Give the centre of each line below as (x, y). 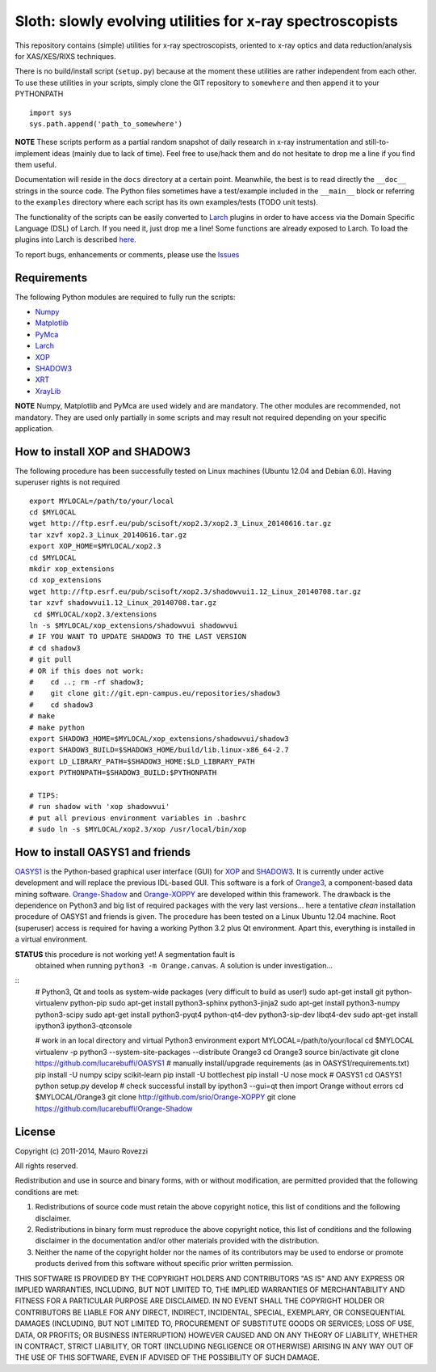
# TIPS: (44, 795)
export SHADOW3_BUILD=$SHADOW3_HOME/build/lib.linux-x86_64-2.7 (159, 750)
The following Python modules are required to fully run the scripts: (125, 297)
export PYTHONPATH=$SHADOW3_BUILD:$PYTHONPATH (123, 773)
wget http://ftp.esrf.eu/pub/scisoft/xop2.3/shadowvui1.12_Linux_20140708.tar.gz (195, 591)
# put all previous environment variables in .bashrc (138, 818)
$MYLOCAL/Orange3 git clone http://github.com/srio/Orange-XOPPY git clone (166, 1097)
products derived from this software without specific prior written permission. (164, 1264)
